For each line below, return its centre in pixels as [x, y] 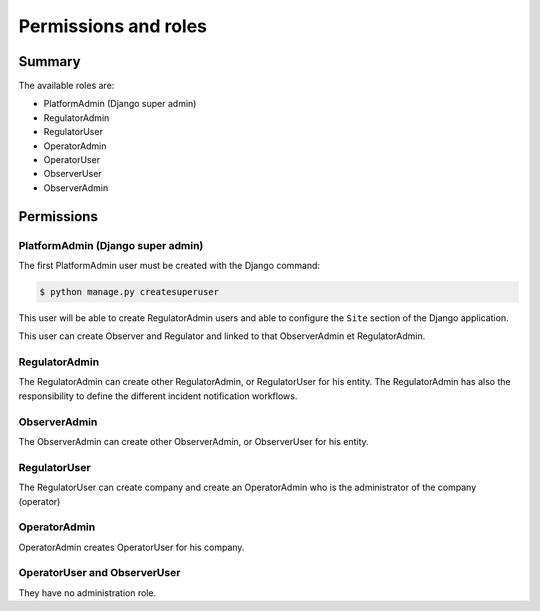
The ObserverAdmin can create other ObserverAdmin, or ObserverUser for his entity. [193, 441]
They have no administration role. [87, 592]
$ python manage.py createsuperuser [129, 291]
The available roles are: [66, 86]
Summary [49, 61]
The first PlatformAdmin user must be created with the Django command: [169, 265]
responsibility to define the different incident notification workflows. [158, 396]
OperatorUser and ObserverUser [99, 573]
